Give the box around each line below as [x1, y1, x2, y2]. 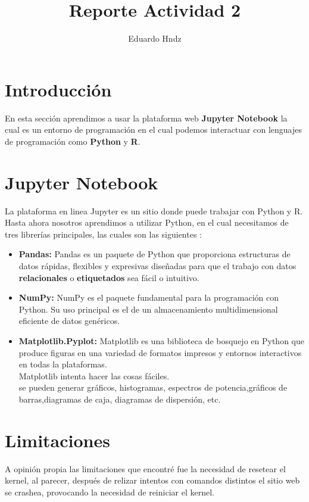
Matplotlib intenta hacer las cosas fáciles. [18, 369, 170, 382]
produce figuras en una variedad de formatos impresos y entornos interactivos [18, 346, 302, 358]
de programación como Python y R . [5, 135, 141, 147]
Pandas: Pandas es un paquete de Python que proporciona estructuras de [18, 248, 291, 260]
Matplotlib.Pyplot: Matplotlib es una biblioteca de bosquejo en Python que [18, 334, 304, 347]
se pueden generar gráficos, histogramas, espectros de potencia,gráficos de [18, 381, 288, 394]
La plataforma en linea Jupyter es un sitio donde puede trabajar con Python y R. [5, 204, 303, 217]
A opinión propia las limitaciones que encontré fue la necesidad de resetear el [5, 462, 286, 475]
